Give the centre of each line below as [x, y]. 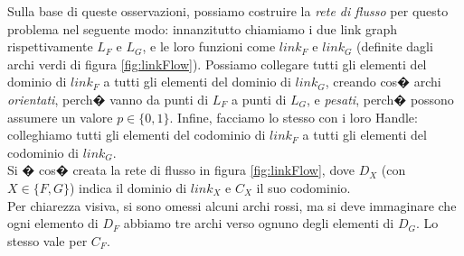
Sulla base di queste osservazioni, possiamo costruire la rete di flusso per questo [228, 11]
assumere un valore [60, 117]
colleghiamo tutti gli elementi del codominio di [137, 135]
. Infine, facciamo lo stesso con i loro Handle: [294, 117]
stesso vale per [47, 240]
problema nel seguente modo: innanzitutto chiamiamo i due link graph [203, 28]
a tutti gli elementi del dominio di [197, 82]
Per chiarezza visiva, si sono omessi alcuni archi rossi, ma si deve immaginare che [232, 205]
